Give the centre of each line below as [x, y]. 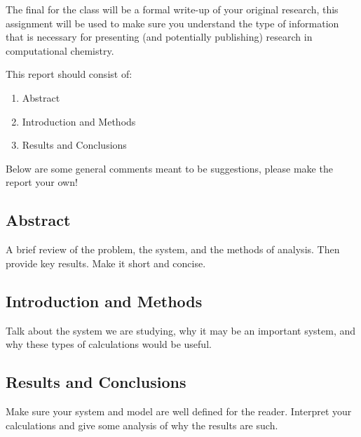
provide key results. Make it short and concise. [106, 263]
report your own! [42, 182]
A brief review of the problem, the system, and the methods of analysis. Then [173, 249]
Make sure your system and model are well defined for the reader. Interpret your [179, 411]
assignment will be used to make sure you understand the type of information [172, 23]
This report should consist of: [69, 74]
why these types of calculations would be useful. [109, 344]
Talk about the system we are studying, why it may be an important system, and [180, 330]
